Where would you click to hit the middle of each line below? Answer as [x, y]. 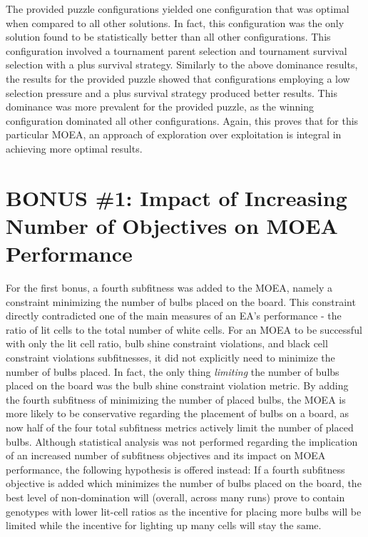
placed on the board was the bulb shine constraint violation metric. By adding [177, 385]
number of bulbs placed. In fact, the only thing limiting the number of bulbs [173, 371]
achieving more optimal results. [74, 148]
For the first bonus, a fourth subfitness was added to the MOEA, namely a [169, 288]
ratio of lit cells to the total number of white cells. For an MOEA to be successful [184, 329]
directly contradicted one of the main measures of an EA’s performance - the [174, 316]
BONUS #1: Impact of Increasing [177, 197]
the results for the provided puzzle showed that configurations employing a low [178, 78]
